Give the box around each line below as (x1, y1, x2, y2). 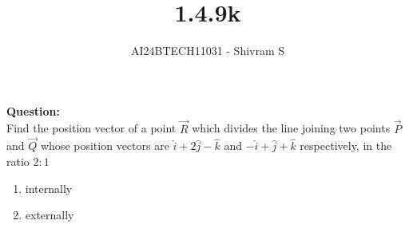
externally (25, 206, 74, 223)
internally (25, 179, 73, 196)
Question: (6, 102, 60, 119)
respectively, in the (300, 137, 392, 154)
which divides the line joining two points (192, 120, 391, 136)
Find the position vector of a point (6, 120, 177, 136)
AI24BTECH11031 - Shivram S (130, 42, 285, 59)
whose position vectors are (40, 137, 169, 154)
